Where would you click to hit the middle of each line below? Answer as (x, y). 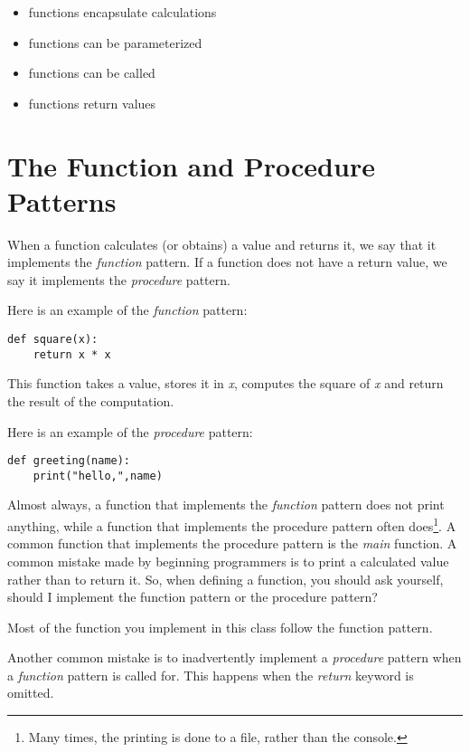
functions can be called (92, 73)
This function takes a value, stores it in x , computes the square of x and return (226, 383)
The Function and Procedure (191, 165)
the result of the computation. (91, 400)
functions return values (92, 103)
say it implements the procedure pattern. (119, 279)
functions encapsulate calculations (122, 12)
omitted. (31, 693)
